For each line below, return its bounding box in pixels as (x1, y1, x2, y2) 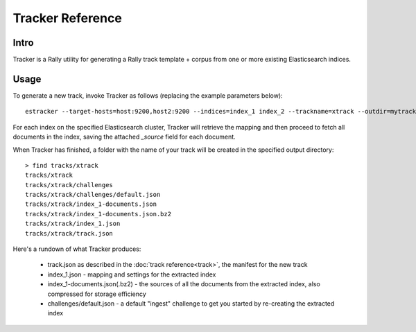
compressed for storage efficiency (47, 290, 147, 298)
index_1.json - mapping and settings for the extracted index (47, 270, 216, 279)
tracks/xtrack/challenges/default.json (25, 191, 161, 199)
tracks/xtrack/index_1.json (25, 220, 121, 228)
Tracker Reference (12, 10, 123, 26)
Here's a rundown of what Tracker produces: (12, 245, 141, 253)
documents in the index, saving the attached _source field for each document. (12, 132, 236, 141)
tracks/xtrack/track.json (25, 229, 114, 237)
